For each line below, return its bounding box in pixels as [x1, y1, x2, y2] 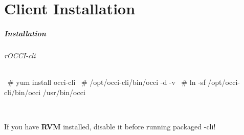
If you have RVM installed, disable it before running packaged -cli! [4, 121, 216, 131]
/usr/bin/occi [42, 86, 85, 97]
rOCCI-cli [4, 50, 36, 60]
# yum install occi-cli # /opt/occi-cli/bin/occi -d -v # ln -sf [7, 77, 206, 87]
